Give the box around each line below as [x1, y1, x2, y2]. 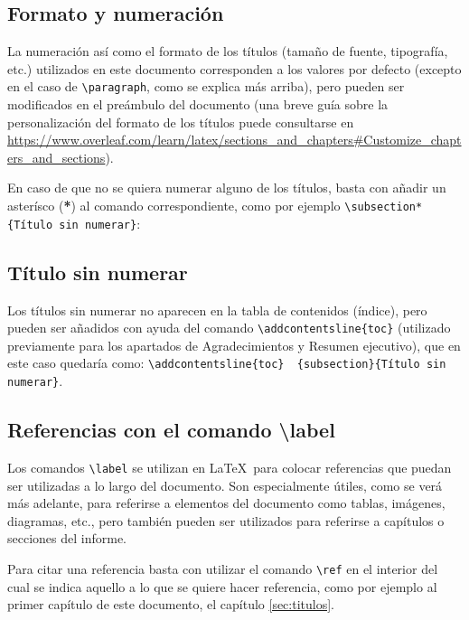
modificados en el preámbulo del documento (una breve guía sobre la [7, 95, 389, 114]
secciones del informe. [7, 529, 127, 548]
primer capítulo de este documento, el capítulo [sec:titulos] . [7, 595, 334, 614]
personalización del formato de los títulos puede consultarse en [7, 112, 354, 131]
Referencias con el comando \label [7, 416, 335, 444]
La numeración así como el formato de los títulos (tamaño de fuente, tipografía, [7, 42, 448, 61]
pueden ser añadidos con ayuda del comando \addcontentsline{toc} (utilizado [7, 318, 451, 337]
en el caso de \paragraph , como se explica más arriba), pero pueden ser [7, 77, 405, 96]
